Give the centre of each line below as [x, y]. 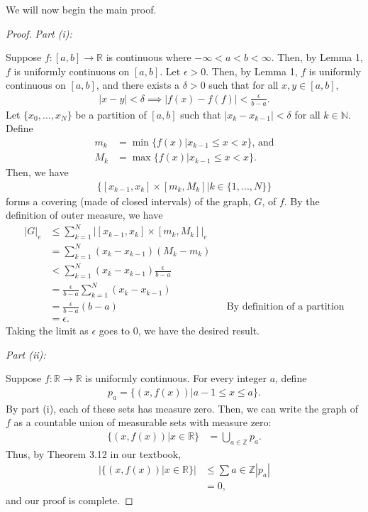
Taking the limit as [47, 331]
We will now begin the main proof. [81, 9]
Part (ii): [26, 354]
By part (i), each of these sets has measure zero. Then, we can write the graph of [182, 408]
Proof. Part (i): [39, 33]
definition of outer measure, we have [84, 215]
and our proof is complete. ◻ [69, 500]
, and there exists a [138, 85]
